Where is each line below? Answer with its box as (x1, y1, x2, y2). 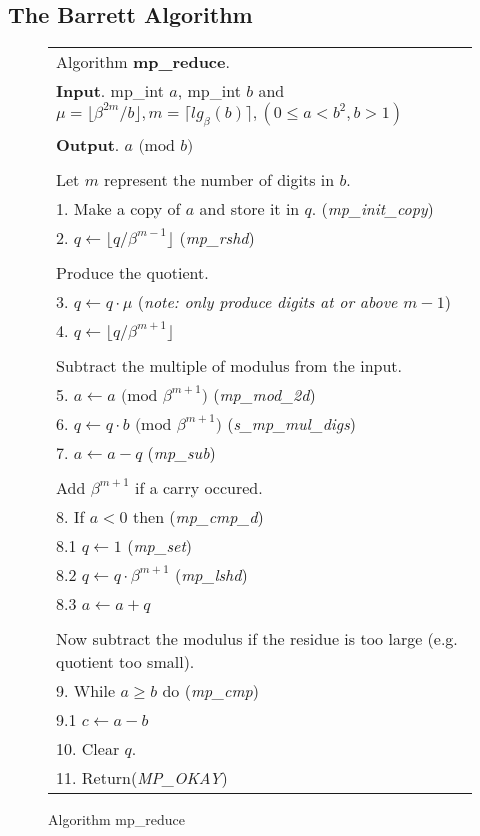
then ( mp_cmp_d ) (132, 505, 264, 529)
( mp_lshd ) (175, 563, 248, 587)
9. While (56, 679, 116, 703)
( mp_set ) (127, 534, 192, 558)
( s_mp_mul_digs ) (227, 412, 356, 436)
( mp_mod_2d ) (213, 383, 316, 407)
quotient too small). (56, 650, 195, 674)
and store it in (199, 197, 300, 221)
